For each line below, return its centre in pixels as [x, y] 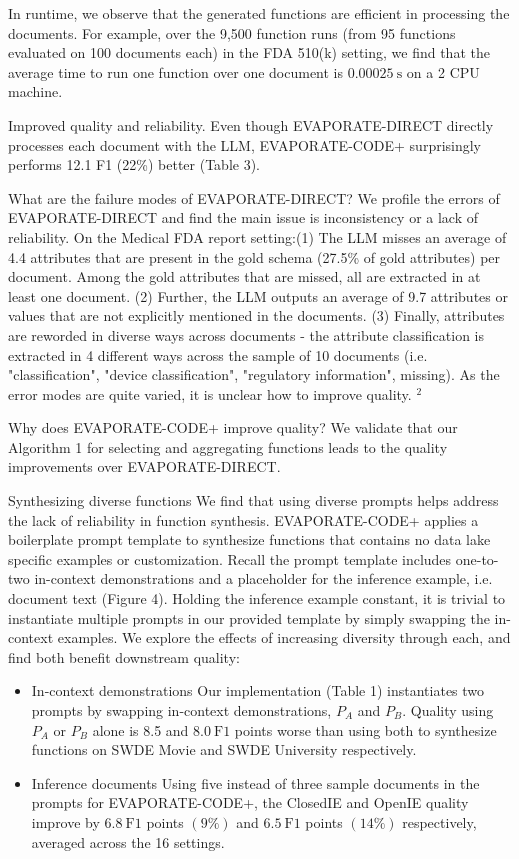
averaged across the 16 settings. [128, 841]
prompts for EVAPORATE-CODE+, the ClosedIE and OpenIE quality [250, 802]
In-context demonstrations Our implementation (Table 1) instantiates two [258, 690]
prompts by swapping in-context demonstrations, [181, 710]
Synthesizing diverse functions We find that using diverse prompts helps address [253, 500]
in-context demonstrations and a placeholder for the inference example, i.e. [263, 578]
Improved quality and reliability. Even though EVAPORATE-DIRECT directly [251, 124]
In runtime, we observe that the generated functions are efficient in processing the [259, 13]
